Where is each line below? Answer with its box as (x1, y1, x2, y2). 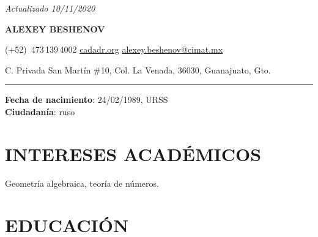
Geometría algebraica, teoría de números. (5, 176, 159, 189)
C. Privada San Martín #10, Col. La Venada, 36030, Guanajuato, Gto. (5, 63, 271, 76)
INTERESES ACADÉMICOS (5, 141, 262, 166)
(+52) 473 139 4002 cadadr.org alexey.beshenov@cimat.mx (5, 43, 223, 56)
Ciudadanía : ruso (5, 105, 75, 118)
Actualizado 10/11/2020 (5, 2, 95, 14)
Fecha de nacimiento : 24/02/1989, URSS (5, 93, 168, 106)
